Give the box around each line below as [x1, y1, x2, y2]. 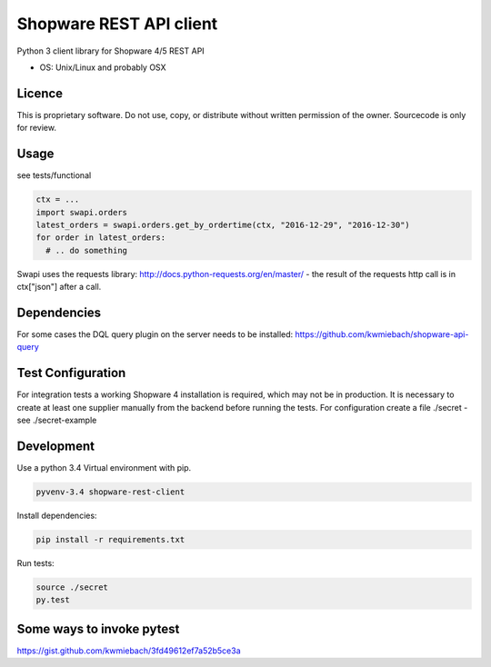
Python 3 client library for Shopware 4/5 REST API [16, 45, 205, 56]
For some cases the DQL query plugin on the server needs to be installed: [16, 328, 294, 340]
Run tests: [16, 557, 55, 568]
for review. [16, 123, 56, 134]
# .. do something [45, 245, 127, 255]
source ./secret [35, 582, 109, 592]
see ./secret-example [16, 414, 97, 426]
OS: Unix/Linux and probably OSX [39, 62, 167, 73]
